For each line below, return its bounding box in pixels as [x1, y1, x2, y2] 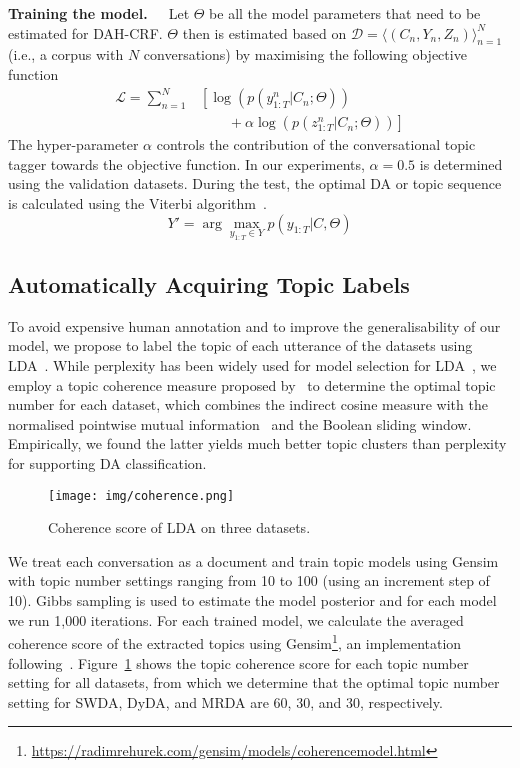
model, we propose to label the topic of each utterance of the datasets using [8, 335, 473, 356]
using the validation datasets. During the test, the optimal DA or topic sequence [8, 173, 502, 194]
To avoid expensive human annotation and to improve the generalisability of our [8, 315, 501, 336]
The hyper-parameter [8, 134, 139, 155]
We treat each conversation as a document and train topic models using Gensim [8, 550, 499, 571]
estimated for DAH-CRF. [8, 22, 163, 43]
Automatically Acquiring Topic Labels [8, 269, 410, 300]
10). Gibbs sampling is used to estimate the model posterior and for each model [8, 590, 497, 611]
